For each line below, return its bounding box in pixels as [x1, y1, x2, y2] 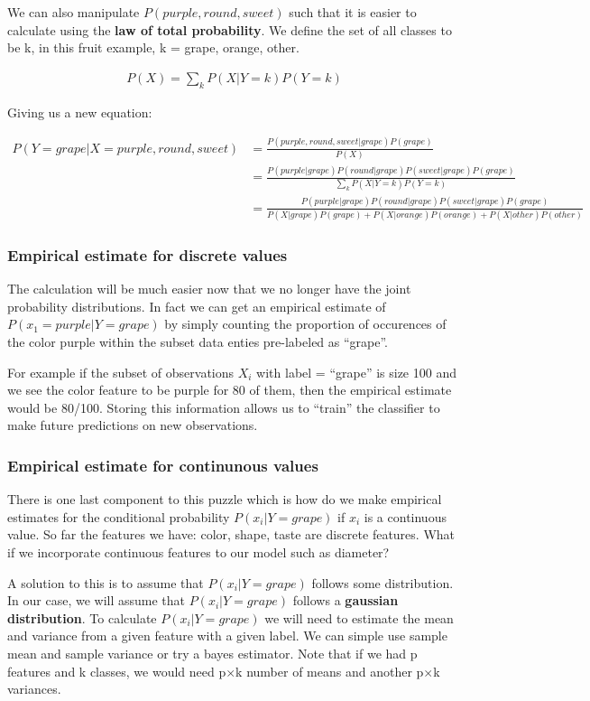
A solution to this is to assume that [7, 573, 204, 592]
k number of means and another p [235, 661, 424, 680]
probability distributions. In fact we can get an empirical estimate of [7, 296, 386, 315]
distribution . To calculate [7, 608, 157, 627]
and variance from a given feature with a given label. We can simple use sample [7, 626, 447, 645]
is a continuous [364, 507, 447, 526]
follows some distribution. [311, 573, 454, 592]
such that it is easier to [289, 3, 417, 21]
